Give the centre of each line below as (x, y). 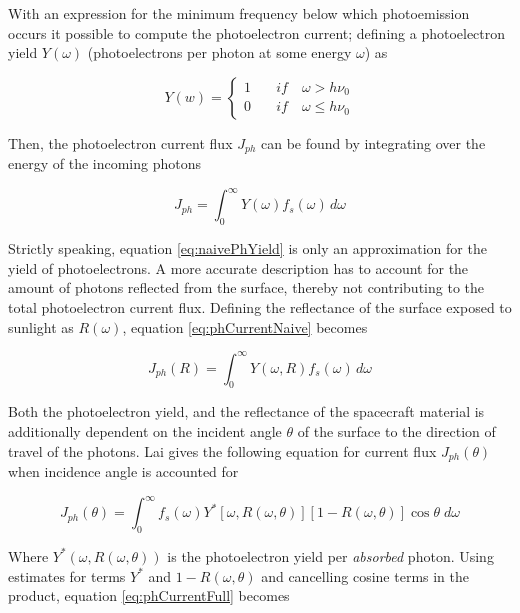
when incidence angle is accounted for (123, 471)
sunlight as (41, 326)
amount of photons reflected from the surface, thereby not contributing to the (246, 287)
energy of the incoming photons (105, 163)
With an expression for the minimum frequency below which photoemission (239, 13)
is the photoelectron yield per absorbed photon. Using (330, 555)
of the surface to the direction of (396, 430)
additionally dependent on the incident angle (145, 430)
